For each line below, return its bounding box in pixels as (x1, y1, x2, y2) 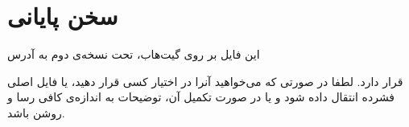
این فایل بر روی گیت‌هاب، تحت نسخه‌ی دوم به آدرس (7, 46, 260, 63)
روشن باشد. (7, 104, 65, 121)
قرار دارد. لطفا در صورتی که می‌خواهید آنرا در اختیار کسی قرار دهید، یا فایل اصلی (7, 72, 403, 89)
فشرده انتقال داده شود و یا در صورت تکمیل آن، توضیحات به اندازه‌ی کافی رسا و (7, 88, 395, 105)
